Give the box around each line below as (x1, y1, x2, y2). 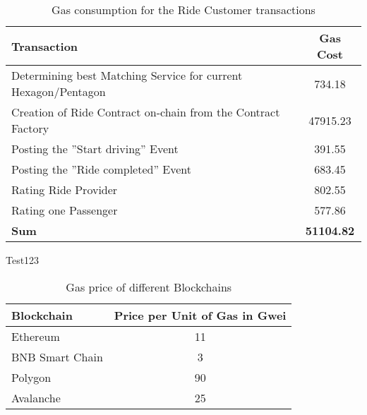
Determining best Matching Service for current (11, 67, 243, 83)
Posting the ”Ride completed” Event (11, 161, 191, 177)
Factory (11, 120, 49, 136)
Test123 (6, 253, 40, 267)
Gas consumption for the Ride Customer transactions (52, 1, 315, 18)
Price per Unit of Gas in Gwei (114, 306, 287, 323)
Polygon (11, 368, 52, 385)
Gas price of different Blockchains (66, 278, 232, 295)
